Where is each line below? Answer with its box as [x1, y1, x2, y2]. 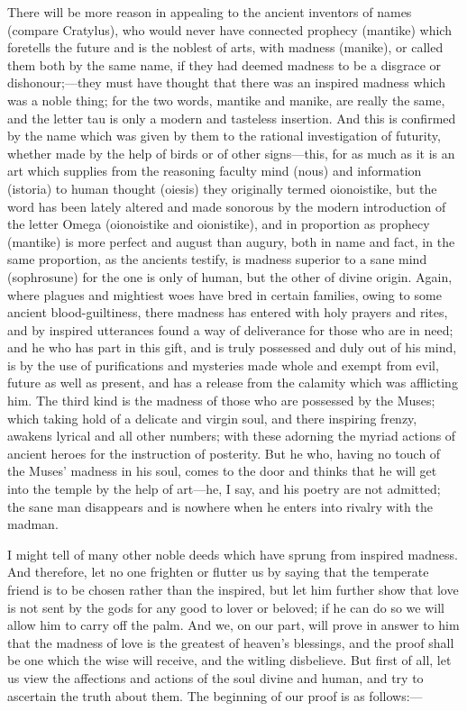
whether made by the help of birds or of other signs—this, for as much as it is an [7, 143, 455, 162]
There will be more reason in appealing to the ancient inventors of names [7, 3, 412, 21]
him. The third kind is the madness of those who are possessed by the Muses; [7, 391, 435, 410]
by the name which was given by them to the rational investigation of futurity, [7, 126, 441, 145]
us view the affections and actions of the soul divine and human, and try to [7, 668, 424, 687]
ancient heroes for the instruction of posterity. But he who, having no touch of [7, 443, 441, 462]
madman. [7, 515, 59, 533]
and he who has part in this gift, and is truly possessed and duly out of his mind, [7, 338, 457, 357]
